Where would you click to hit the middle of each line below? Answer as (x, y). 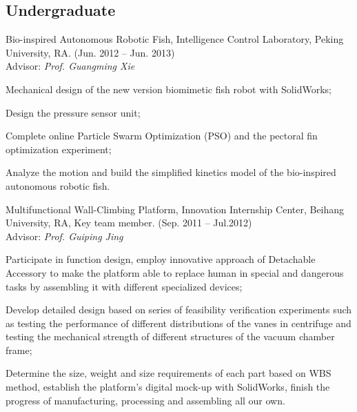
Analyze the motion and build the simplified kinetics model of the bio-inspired (171, 172)
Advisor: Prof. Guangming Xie (70, 66)
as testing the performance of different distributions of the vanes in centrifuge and (178, 323)
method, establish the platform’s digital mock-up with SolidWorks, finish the (168, 387)
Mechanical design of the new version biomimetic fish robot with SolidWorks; (169, 89)
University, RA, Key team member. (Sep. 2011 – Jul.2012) (129, 223)
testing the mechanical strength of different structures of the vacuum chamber (170, 336)
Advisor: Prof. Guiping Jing (64, 236)
